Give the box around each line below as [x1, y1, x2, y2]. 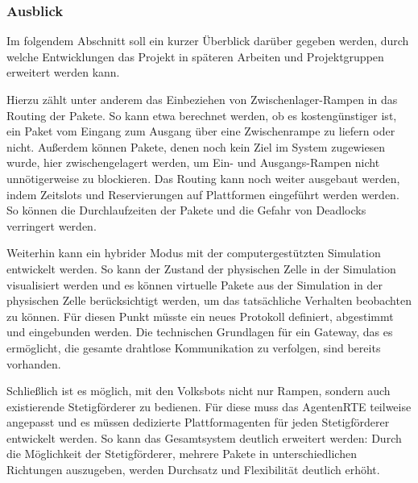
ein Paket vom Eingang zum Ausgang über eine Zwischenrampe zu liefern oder [6, 123, 395, 139]
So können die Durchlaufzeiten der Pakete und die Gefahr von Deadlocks [6, 202, 366, 219]
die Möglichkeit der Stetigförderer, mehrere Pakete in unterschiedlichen [6, 445, 357, 462]
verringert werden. [6, 217, 97, 234]
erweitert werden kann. [6, 64, 120, 81]
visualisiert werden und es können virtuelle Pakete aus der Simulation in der [6, 276, 383, 293]
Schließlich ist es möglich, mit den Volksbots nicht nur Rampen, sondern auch [6, 382, 391, 399]
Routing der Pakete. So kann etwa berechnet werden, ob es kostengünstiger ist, [6, 106, 397, 123]
